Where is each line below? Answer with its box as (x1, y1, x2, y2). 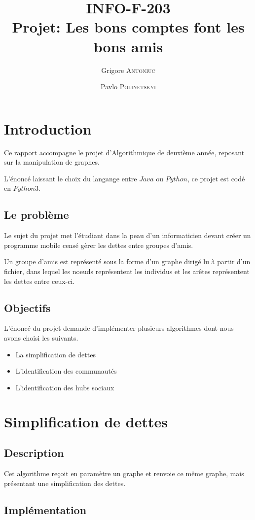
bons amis (93, 36, 163, 56)
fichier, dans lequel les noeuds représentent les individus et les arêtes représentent (4, 266, 250, 276)
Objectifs (4, 300, 51, 315)
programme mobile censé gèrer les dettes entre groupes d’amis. (4, 240, 193, 250)
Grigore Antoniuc (101, 65, 155, 75)
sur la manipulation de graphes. (4, 157, 100, 167)
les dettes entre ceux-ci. (4, 276, 75, 286)
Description (4, 445, 64, 460)
